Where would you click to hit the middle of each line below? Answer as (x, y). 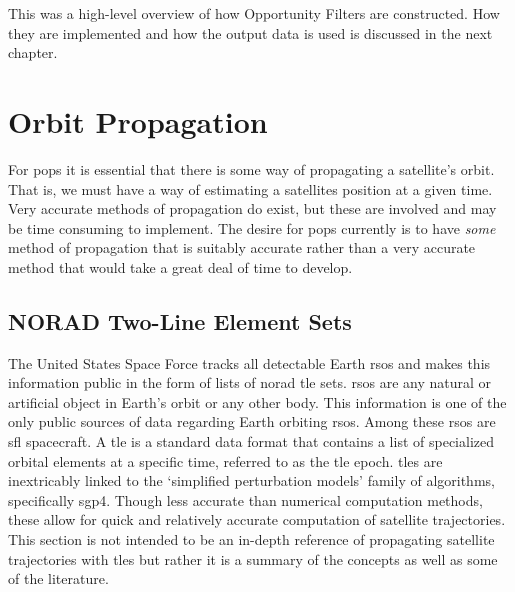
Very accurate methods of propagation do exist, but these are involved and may (252, 208)
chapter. (33, 52)
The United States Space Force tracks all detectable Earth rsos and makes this (249, 362)
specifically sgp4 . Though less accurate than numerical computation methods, (245, 499)
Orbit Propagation (138, 120)
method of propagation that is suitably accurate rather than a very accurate (242, 247)
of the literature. (58, 578)
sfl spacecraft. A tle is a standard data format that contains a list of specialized (251, 441)
